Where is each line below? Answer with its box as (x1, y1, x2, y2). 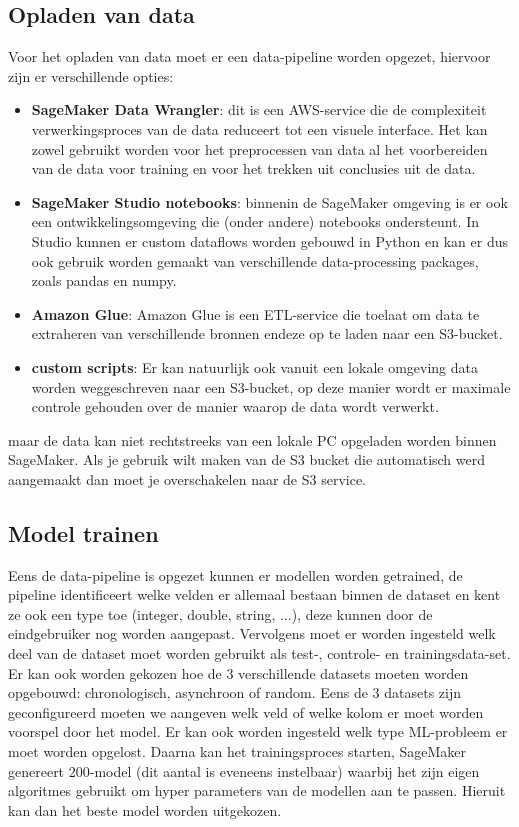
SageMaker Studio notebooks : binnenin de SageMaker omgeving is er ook (31, 191, 508, 212)
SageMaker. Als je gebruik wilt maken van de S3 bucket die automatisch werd (8, 449, 486, 470)
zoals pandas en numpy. (31, 270, 177, 291)
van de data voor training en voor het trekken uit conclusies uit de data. (31, 158, 476, 179)
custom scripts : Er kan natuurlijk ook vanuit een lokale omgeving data (31, 356, 478, 377)
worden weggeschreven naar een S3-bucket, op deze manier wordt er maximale (31, 376, 511, 397)
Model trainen (8, 517, 159, 548)
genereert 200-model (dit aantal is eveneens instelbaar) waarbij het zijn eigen (8, 760, 480, 781)
